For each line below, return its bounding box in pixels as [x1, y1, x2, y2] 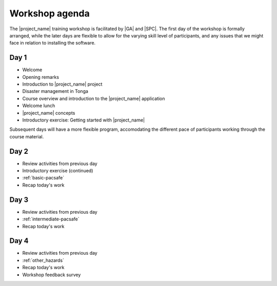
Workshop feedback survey [22, 272, 81, 278]
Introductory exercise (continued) [22, 168, 93, 174]
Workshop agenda [9, 8, 90, 19]
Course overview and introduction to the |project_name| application [22, 95, 165, 101]
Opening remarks [22, 74, 59, 80]
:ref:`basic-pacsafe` [22, 175, 65, 181]
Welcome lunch [22, 103, 55, 109]
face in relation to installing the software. [9, 40, 96, 46]
